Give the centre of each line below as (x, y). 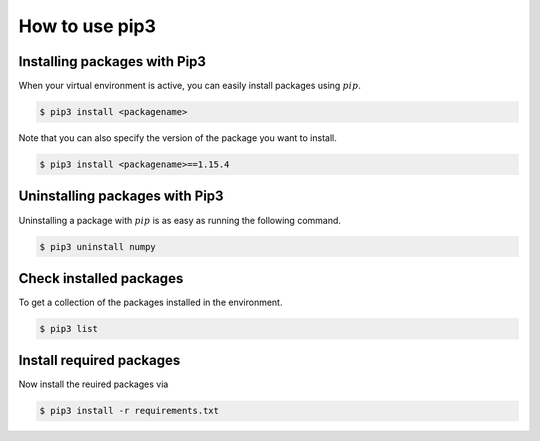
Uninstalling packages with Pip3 (121, 196)
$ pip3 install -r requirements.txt (129, 411)
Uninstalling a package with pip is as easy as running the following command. (180, 220)
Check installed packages (101, 278)
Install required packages (99, 360)
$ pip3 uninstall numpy (98, 246)
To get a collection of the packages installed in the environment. (150, 302)
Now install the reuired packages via (93, 384)
